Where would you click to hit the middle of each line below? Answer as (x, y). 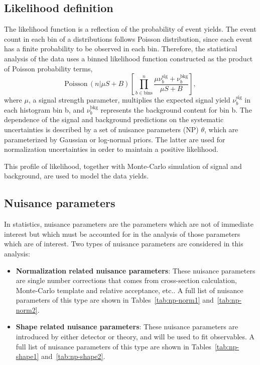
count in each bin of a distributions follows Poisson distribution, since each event (128, 38)
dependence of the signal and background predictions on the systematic (114, 119)
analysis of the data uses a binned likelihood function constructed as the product (128, 58)
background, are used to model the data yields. (77, 176)
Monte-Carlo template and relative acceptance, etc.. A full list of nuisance (129, 290)
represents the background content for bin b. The (176, 109)
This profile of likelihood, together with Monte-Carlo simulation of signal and (123, 166)
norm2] (27, 309)
